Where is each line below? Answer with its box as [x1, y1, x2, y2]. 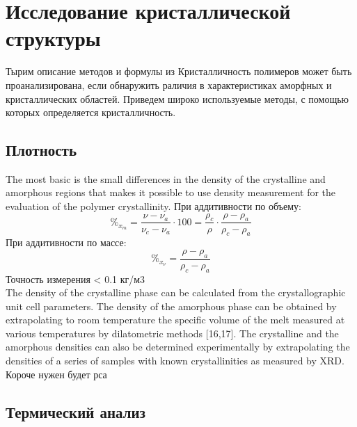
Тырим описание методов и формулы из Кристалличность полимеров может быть [6, 64, 352, 79]
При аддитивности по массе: [6, 235, 127, 250]
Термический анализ [6, 401, 145, 422]
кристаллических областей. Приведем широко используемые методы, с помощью [6, 91, 349, 106]
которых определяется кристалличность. [6, 105, 176, 120]
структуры [6, 24, 101, 52]
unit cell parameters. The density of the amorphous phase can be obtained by [6, 298, 337, 313]
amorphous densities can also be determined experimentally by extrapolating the [6, 339, 350, 354]
